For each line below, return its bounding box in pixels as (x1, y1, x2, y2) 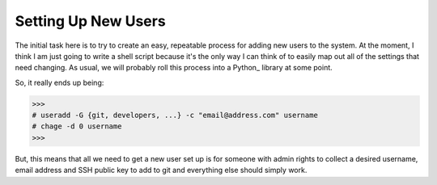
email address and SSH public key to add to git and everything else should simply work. (15, 166, 308, 175)
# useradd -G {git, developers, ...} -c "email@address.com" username (32, 111, 319, 120)
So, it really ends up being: (15, 78, 104, 87)
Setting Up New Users (15, 12, 166, 30)
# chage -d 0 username (32, 122, 122, 131)
